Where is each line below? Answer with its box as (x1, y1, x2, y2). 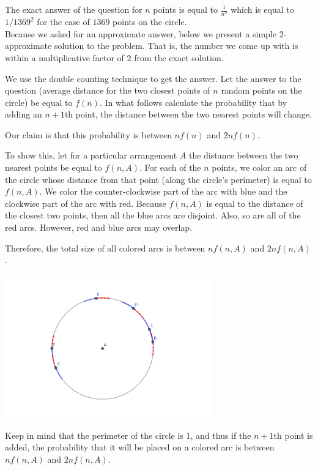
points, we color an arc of (212, 161, 307, 174)
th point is (273, 428, 313, 441)
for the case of (37, 15, 90, 28)
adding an (5, 108, 42, 121)
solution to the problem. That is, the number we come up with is (54, 39, 298, 52)
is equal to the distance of (206, 196, 303, 209)
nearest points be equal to (5, 161, 102, 174)
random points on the (221, 84, 302, 97)
